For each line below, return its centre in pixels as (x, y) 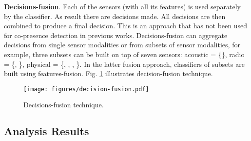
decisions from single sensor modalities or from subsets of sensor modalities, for (122, 45)
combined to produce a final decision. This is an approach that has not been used (126, 26)
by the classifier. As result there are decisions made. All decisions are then (115, 16)
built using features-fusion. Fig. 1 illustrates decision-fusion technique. (108, 73)
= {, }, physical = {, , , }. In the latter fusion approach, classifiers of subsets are (124, 64)
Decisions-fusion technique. (64, 105)
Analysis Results (47, 131)
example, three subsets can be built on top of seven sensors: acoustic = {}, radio (124, 54)
